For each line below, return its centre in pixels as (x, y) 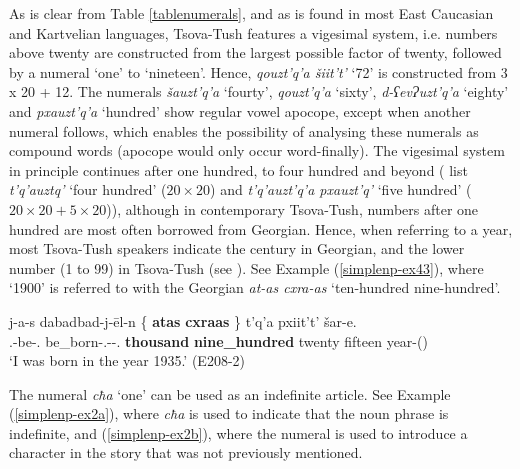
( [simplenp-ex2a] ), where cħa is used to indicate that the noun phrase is (229, 413)
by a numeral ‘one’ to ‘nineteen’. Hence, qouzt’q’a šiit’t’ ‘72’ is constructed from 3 (258, 71)
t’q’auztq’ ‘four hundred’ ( (88, 189)
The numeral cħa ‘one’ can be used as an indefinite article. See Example (230, 393)
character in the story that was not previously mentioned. (186, 452)
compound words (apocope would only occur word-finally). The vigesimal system (257, 150)
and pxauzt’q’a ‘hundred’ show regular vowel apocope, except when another (240, 110)
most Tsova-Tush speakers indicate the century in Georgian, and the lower (237, 248)
